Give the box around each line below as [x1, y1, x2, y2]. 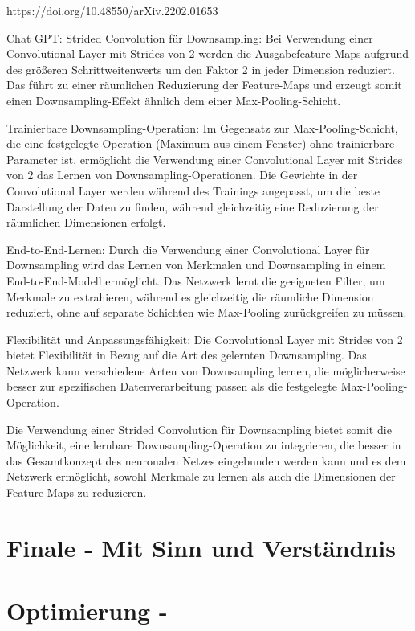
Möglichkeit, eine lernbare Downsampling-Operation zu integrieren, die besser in [6, 436, 401, 453]
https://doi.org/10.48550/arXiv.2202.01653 [6, 2, 218, 18]
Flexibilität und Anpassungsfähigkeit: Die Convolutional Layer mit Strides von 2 [6, 330, 403, 347]
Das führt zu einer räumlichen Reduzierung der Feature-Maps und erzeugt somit [6, 76, 402, 93]
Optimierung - [6, 594, 168, 627]
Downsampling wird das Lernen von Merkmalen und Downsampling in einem [6, 256, 386, 273]
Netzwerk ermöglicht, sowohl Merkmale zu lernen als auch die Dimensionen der [6, 468, 396, 485]
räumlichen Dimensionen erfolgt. [6, 214, 166, 231]
